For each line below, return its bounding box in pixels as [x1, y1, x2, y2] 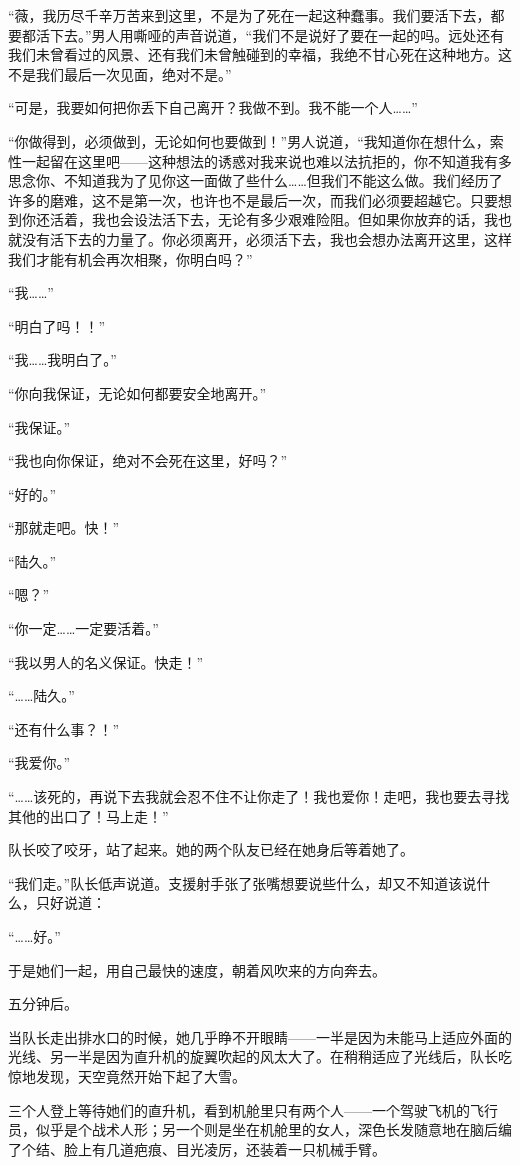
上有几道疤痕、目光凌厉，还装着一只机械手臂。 [77, 1138, 386, 1159]
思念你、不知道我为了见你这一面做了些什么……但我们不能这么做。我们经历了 [8, 170, 503, 191]
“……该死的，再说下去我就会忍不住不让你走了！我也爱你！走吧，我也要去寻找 [8, 786, 510, 807]
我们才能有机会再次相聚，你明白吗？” [8, 248, 253, 269]
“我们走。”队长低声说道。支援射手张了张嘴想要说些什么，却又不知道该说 [8, 872, 477, 893]
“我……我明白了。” [8, 349, 117, 370]
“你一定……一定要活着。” [8, 618, 159, 639]
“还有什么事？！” [8, 718, 120, 739]
